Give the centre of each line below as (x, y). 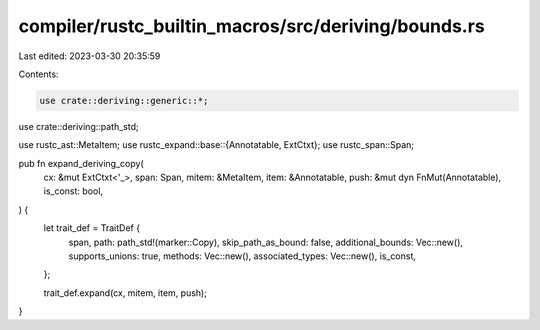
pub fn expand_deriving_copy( (81, 163)
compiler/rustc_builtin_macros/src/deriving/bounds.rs (251, 26)
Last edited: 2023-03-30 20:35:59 (89, 56)
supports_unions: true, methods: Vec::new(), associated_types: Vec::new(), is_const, (242, 256)
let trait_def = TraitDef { (91, 228)
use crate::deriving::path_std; (78, 126)
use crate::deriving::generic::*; (124, 100)
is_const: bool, (73, 191)
